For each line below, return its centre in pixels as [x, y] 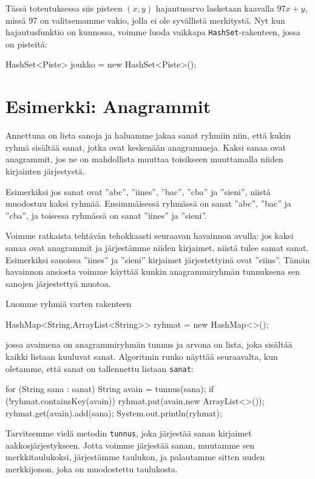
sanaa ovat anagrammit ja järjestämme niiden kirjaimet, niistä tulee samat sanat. [157, 247]
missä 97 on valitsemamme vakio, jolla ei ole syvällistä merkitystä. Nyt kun [145, 20]
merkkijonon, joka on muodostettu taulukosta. [92, 468]
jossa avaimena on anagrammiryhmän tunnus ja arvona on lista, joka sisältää [149, 344]
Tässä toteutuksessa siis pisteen [64, 8]
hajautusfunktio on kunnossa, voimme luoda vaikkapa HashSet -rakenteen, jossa [153, 32]
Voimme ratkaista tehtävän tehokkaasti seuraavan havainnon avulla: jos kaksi [150, 236]
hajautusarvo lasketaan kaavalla [215, 8]
